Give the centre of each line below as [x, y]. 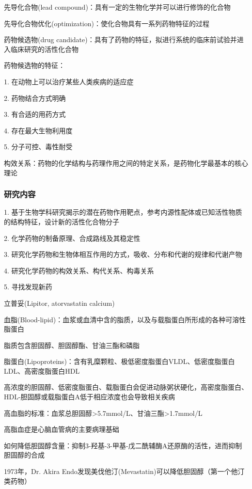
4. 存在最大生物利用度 [38, 130]
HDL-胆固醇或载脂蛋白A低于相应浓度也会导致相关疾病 [90, 397]
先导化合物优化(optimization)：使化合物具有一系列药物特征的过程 [107, 23]
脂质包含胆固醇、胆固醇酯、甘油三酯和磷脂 [72, 345]
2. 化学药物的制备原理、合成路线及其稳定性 [72, 238]
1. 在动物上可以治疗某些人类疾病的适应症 [69, 81]
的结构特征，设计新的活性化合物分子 [62, 221]
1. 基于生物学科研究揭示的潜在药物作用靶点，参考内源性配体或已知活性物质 [123, 212]
